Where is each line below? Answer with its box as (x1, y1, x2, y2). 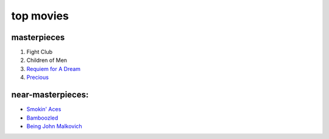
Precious (26, 73, 49, 81)
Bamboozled (26, 114, 58, 121)
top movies (11, 9, 69, 22)
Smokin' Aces (26, 106, 62, 113)
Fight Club (26, 49, 53, 56)
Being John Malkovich (26, 122, 82, 130)
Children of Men (26, 56, 67, 64)
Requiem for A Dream (26, 65, 81, 72)
